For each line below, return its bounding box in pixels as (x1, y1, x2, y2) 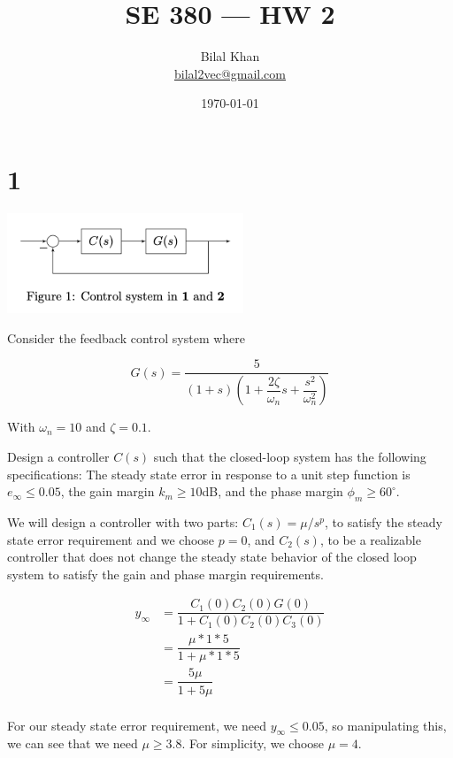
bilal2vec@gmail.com (174, 64, 286, 82)
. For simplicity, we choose (181, 734, 325, 753)
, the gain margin (60, 482, 155, 501)
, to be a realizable (319, 530, 421, 548)
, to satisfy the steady (325, 512, 442, 531)
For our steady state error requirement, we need (7, 716, 267, 734)
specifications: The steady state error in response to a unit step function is (7, 464, 411, 483)
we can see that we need (7, 734, 138, 753)
